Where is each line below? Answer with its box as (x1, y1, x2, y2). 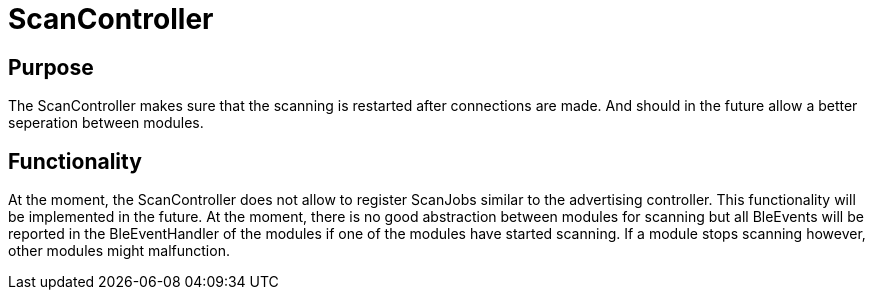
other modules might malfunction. (8, 242, 230, 260)
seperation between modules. (8, 114, 204, 132)
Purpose (8, 54, 94, 80)
